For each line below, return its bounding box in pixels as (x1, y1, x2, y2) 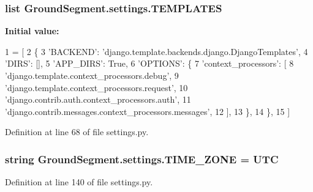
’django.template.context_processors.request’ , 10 (5, 81, 188, 94)
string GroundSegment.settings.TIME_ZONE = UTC (5, 151, 279, 166)
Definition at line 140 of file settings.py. (5, 175, 153, 188)
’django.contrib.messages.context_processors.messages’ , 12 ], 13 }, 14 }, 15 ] (5, 105, 290, 117)
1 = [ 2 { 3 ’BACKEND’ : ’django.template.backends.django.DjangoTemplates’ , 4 (5, 45, 308, 57)
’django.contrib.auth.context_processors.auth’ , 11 (5, 93, 191, 106)
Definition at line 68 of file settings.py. (5, 125, 149, 138)
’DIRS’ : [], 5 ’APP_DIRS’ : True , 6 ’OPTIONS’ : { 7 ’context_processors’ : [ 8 (5, 57, 294, 70)
